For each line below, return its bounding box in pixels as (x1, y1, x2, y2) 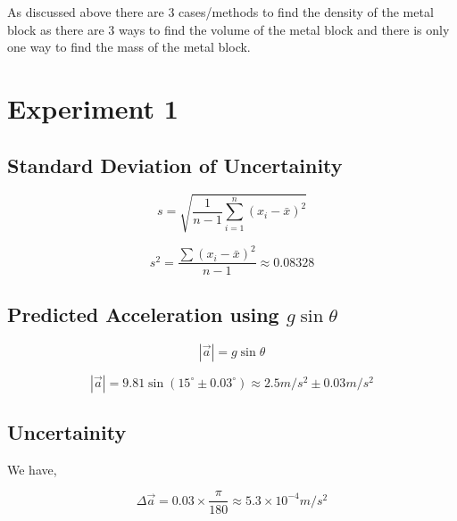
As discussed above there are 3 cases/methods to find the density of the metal (7, 3, 434, 21)
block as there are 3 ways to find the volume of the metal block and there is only (7, 20, 450, 38)
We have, (7, 459, 57, 478)
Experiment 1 (7, 89, 179, 126)
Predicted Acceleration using (7, 300, 279, 327)
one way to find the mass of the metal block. (7, 37, 251, 56)
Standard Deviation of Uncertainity (7, 151, 343, 178)
